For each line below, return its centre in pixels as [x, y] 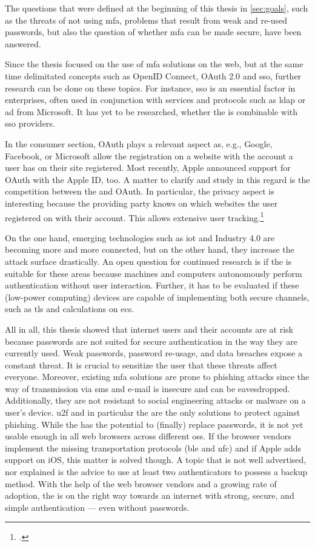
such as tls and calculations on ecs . [70, 309]
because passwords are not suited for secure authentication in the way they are [151, 341]
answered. [23, 43]
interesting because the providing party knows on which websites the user [141, 203]
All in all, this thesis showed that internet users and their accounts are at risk [149, 329]
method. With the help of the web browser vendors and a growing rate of [141, 483]
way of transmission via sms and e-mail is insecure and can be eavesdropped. [148, 388]
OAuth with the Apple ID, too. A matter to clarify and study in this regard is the [157, 179]
